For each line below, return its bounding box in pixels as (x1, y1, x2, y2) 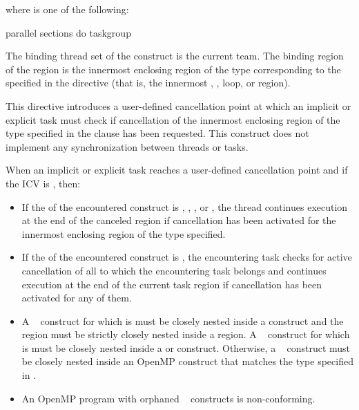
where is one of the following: (6, 2, 129, 16)
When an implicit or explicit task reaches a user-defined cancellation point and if (6, 162, 348, 177)
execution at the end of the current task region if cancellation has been (21, 277, 322, 291)
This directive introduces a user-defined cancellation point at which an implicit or (6, 98, 351, 113)
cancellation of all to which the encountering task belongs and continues (21, 263, 327, 277)
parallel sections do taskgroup (6, 25, 131, 39)
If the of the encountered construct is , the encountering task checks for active (21, 250, 352, 264)
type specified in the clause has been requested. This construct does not (6, 126, 309, 140)
